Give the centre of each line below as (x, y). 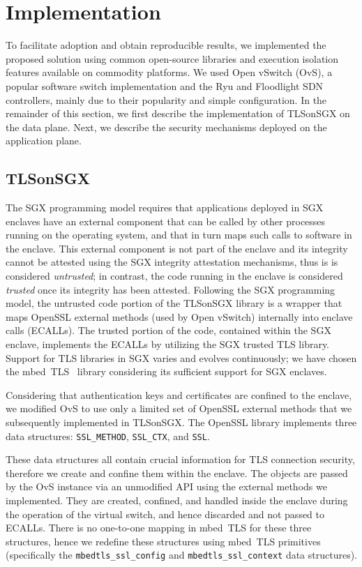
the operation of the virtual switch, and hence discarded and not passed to (165, 514)
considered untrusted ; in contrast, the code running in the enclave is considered (174, 276)
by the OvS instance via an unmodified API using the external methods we (166, 486)
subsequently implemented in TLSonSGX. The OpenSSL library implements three (181, 422)
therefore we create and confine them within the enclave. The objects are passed (177, 472)
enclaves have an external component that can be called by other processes (166, 221)
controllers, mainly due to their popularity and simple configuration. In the (166, 99)
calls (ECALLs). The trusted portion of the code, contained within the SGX (168, 330)
